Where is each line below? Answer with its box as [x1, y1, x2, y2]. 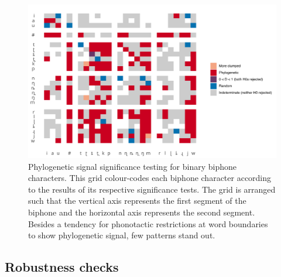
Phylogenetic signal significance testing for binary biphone [28, 160, 237, 172]
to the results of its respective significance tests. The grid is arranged [28, 183, 276, 195]
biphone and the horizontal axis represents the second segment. [28, 206, 255, 218]
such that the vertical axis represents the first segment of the [28, 194, 246, 207]
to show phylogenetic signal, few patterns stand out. [28, 229, 215, 241]
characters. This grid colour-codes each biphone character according [28, 172, 272, 184]
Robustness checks [5, 258, 119, 276]
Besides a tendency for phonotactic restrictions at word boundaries [28, 217, 268, 230]
